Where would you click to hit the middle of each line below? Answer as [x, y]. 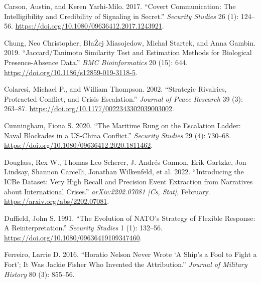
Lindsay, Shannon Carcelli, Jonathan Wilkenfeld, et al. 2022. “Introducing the [124, 172]
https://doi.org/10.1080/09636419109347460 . [73, 237]
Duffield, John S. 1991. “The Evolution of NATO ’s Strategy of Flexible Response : [130, 218]
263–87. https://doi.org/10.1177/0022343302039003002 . [89, 108]
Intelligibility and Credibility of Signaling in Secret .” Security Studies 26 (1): [121, 16]
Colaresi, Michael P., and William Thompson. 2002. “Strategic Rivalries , [115, 89]
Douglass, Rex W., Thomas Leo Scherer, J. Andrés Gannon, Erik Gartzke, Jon [125, 162]
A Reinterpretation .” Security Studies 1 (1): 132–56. [83, 228]
